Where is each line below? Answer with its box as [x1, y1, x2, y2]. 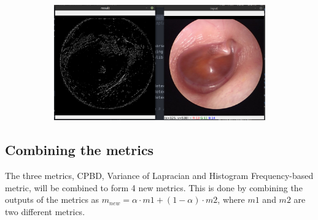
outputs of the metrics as [5, 193, 99, 206]
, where [217, 193, 245, 206]
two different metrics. [5, 205, 85, 218]
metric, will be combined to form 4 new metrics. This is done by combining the [5, 181, 303, 194]
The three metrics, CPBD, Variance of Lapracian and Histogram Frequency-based [5, 169, 314, 181]
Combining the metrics [5, 140, 154, 159]
